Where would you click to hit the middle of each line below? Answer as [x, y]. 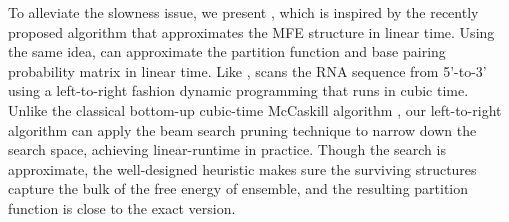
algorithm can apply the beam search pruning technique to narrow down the [242, 129]
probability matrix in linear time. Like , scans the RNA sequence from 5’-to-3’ [247, 70]
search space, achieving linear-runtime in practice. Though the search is [227, 149]
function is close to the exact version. [122, 207]
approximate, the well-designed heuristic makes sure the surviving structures [242, 168]
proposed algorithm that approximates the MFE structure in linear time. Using [251, 31]
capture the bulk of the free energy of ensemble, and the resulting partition [238, 188]
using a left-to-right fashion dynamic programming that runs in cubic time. [238, 90]
